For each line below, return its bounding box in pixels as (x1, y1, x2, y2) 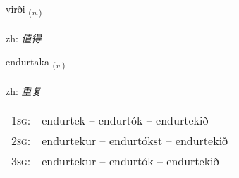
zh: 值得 (6, 30, 42, 45)
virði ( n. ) (6, 1, 42, 18)
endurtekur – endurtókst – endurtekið (42, 132, 228, 148)
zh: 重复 (6, 84, 42, 98)
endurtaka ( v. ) (6, 54, 66, 71)
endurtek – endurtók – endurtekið (42, 111, 209, 128)
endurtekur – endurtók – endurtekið (42, 152, 219, 169)
